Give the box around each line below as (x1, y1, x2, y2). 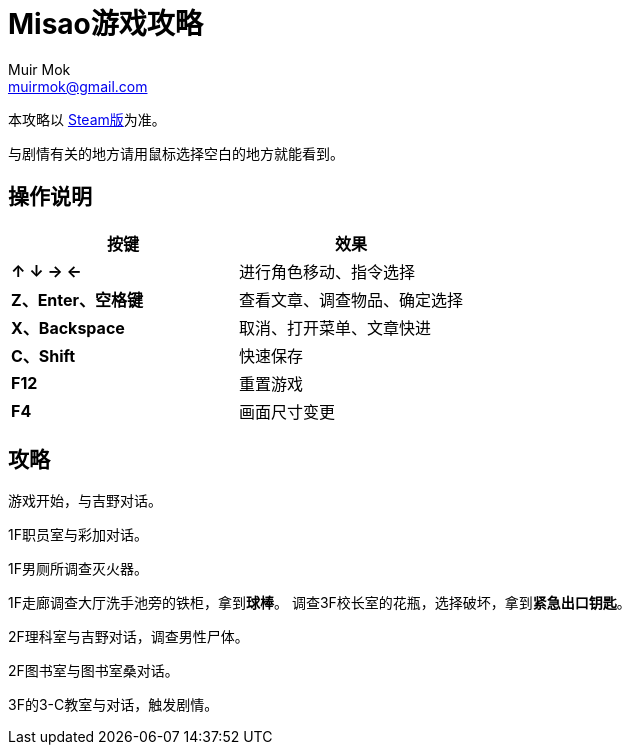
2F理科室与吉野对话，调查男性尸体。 (8, 628, 249, 646)
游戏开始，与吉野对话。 (8, 492, 162, 510)
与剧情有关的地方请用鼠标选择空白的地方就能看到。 (8, 144, 344, 162)
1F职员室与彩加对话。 (8, 526, 148, 544)
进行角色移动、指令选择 (239, 261, 416, 282)
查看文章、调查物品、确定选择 (239, 289, 464, 310)
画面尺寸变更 (239, 401, 336, 422)
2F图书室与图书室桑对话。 (8, 662, 179, 680)
